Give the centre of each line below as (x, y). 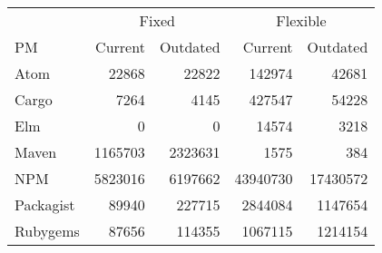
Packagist (45, 204)
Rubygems (47, 231)
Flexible (301, 20)
